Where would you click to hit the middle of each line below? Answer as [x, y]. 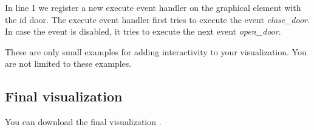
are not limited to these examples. [68, 63]
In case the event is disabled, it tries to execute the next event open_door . [143, 31]
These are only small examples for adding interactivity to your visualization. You [156, 51]
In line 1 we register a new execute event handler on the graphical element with [153, 7]
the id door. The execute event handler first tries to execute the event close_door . [157, 19]
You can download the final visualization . [83, 122]
